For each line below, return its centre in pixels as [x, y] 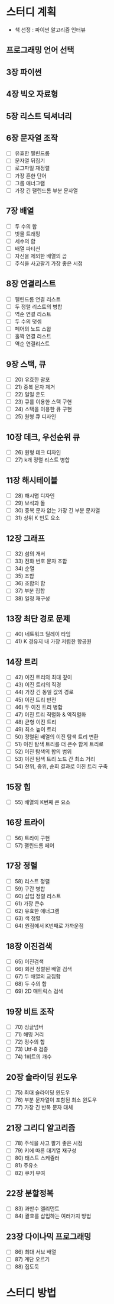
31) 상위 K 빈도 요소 [37, 518]
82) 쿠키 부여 [30, 1173]
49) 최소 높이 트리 [35, 729]
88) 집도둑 [27, 1267]
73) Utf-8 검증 [31, 1049]
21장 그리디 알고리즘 [41, 1128]
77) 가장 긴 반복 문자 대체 [44, 1108]
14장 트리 [22, 662]
